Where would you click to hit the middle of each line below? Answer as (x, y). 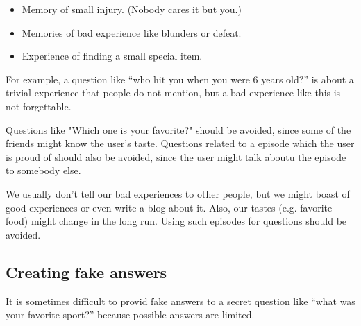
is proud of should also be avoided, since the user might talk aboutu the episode (176, 156)
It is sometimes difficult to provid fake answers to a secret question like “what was (180, 301)
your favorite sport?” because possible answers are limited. (130, 315)
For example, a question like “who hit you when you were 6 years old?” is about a (180, 79)
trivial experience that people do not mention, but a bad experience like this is (173, 93)
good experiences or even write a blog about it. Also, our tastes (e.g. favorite (169, 207)
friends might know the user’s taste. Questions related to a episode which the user (180, 143)
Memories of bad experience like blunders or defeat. (132, 32)
